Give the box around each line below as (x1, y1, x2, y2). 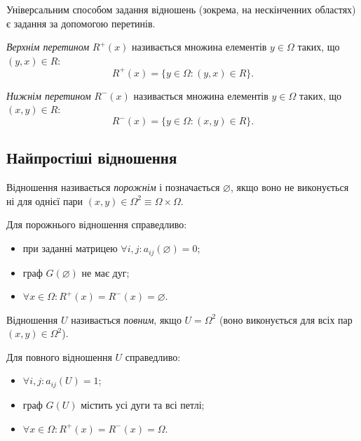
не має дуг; (81, 265, 130, 279)
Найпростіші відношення (6, 147, 177, 169)
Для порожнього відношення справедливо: (6, 217, 187, 232)
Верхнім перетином (6, 39, 90, 54)
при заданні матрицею (22, 241, 118, 256)
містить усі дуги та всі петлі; (81, 397, 205, 412)
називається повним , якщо (71, 312, 182, 327)
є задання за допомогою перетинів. (6, 15, 156, 30)
